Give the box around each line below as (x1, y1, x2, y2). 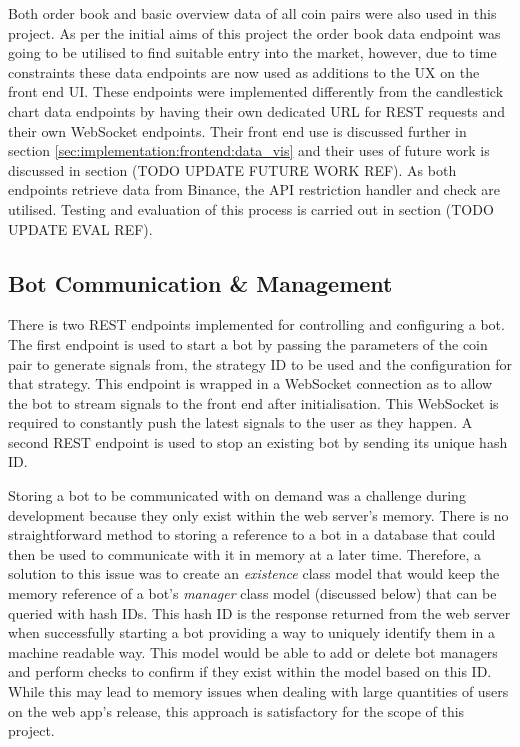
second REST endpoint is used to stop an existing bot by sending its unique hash (8, 431, 508, 452)
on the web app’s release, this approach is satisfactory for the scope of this (8, 700, 465, 721)
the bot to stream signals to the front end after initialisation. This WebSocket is (8, 392, 499, 413)
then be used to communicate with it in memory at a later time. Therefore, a (8, 543, 482, 564)
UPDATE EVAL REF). (8, 218, 153, 239)
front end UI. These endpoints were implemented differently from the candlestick (8, 81, 504, 102)
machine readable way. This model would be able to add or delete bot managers (8, 641, 498, 662)
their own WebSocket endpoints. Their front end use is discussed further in (8, 120, 467, 141)
